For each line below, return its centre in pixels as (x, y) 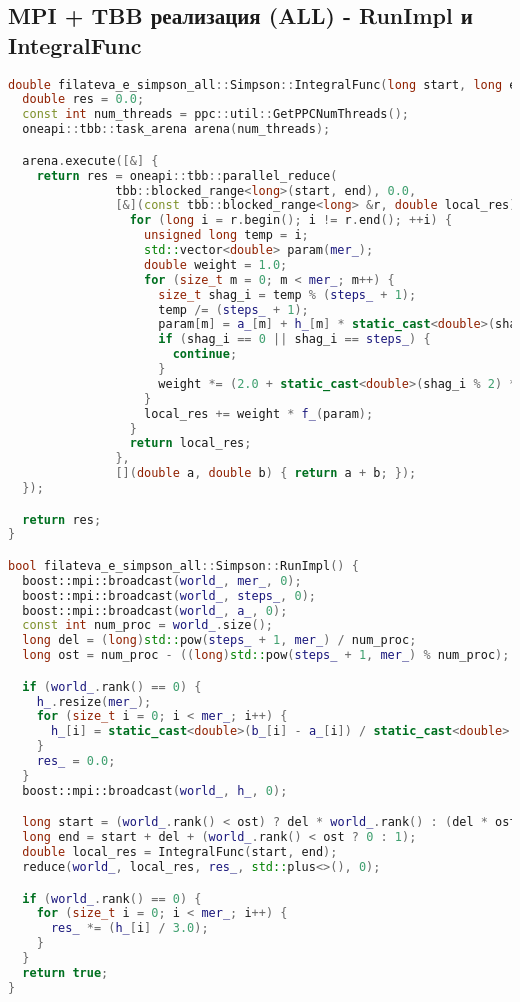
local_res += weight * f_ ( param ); (259, 413)
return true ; (65, 972)
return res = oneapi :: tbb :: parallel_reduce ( (187, 175)
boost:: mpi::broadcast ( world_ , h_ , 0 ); (155, 790)
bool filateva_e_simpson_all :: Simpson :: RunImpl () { (183, 565)
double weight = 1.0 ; (216, 264)
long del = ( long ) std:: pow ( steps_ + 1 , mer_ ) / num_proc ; (219, 640)
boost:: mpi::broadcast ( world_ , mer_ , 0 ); (162, 580)
